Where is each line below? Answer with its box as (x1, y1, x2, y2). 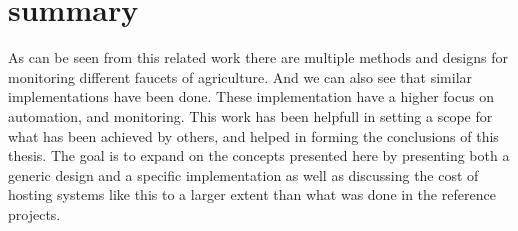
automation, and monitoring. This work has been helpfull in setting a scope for (8, 105, 493, 126)
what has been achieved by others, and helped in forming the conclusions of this (8, 125, 499, 146)
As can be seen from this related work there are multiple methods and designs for (8, 47, 508, 68)
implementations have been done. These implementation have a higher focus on (8, 86, 494, 107)
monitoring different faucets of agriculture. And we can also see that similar (8, 66, 473, 87)
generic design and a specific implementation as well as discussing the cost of (8, 164, 479, 185)
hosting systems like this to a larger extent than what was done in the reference (8, 184, 496, 205)
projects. (8, 203, 61, 224)
